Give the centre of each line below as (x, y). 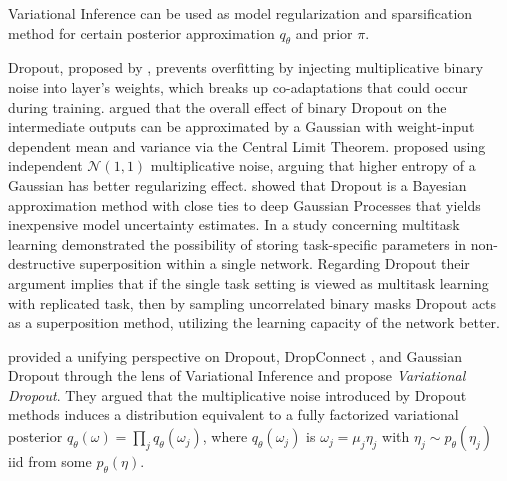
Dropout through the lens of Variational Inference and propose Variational (237, 375)
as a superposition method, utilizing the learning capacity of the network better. (254, 322)
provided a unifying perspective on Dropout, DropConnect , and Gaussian (235, 355)
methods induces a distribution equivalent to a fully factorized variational (233, 414)
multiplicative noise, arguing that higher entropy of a (313, 165)
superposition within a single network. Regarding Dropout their (274, 263)
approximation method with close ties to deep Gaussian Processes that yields (244, 204)
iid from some (50, 461)
